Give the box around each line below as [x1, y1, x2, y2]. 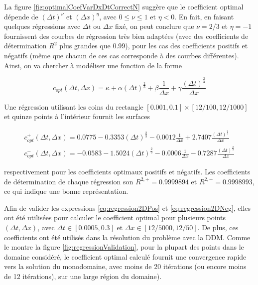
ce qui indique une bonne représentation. [4, 186, 129, 196]
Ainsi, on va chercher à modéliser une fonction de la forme [4, 60, 182, 70]
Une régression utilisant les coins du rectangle [4, 101, 143, 112]
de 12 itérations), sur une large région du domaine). [4, 271, 162, 281]
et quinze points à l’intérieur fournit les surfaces [4, 111, 150, 122]
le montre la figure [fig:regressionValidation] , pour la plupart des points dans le [4, 242, 244, 252]
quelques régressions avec [4, 21, 81, 31]
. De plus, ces [197, 222, 239, 232]
